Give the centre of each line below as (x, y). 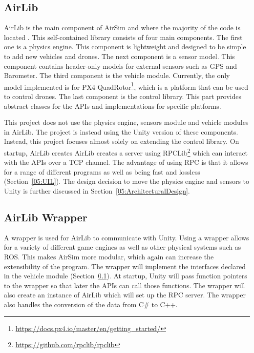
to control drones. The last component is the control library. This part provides (123, 96)
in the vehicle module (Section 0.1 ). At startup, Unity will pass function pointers (126, 276)
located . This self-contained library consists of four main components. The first (123, 37)
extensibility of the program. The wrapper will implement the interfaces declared (125, 266)
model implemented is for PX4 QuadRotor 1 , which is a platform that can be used (126, 86)
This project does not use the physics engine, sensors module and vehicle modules (126, 122)
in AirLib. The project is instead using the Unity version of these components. (121, 131)
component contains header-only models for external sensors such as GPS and (120, 66)
